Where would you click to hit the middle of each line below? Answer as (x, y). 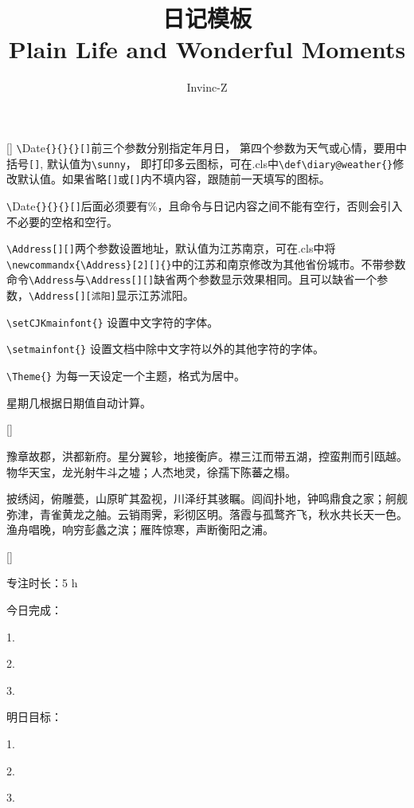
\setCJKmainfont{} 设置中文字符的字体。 (113, 322)
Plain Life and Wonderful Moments (207, 49)
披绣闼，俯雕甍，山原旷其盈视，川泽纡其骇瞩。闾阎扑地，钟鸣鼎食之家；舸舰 (207, 498)
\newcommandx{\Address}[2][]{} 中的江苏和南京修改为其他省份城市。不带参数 (206, 263)
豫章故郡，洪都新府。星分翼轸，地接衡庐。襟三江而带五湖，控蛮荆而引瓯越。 (207, 455)
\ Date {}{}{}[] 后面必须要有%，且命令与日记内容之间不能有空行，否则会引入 (205, 205)
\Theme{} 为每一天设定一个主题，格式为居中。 (126, 376)
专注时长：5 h (42, 583)
